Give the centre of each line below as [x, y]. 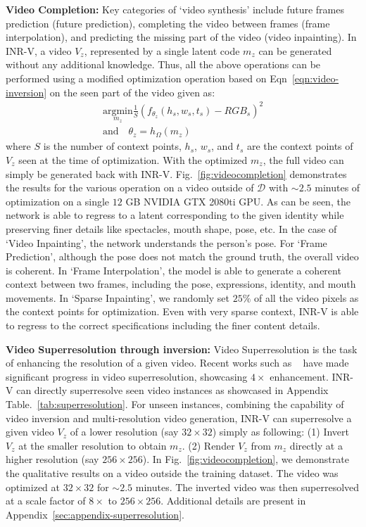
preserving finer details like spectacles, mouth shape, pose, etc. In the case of [171, 228]
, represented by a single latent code [162, 50]
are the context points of [300, 146]
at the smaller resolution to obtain [93, 445]
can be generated [295, 50]
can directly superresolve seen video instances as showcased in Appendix [172, 390]
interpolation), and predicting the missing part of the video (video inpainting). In [181, 37]
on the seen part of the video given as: [132, 92]
